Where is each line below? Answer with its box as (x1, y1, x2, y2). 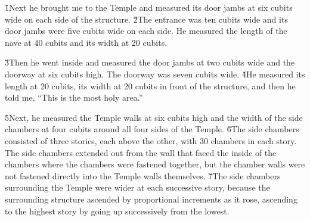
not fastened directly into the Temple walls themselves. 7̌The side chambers (5, 169, 281, 182)
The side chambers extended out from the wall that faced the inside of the (5, 146, 277, 158)
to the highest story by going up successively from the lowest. (5, 204, 230, 217)
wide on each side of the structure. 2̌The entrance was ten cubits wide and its (5, 13, 288, 25)
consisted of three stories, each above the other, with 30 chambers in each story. (5, 134, 297, 147)
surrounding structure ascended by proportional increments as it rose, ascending (5, 192, 297, 205)
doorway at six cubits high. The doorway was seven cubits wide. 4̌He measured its (5, 67, 305, 80)
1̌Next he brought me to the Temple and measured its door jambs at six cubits (5, 1, 293, 13)
